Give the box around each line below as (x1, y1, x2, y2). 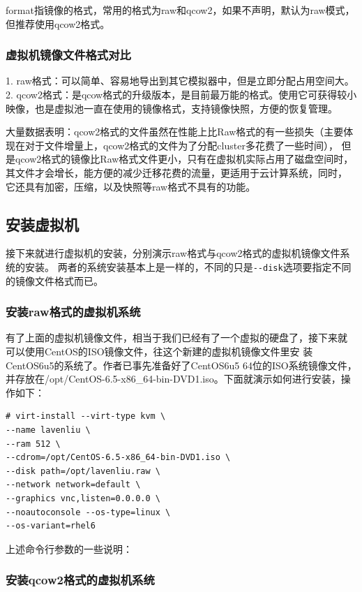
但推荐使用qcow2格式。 (6, 16, 110, 31)
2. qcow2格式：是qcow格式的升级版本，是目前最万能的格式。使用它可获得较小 (6, 87, 357, 101)
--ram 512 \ (6, 438, 61, 449)
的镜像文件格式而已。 (6, 273, 103, 288)
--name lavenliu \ (6, 424, 91, 435)
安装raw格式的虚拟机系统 (6, 303, 141, 320)
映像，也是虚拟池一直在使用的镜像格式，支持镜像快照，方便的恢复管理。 (6, 101, 338, 115)
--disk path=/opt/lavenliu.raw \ (6, 466, 160, 476)
